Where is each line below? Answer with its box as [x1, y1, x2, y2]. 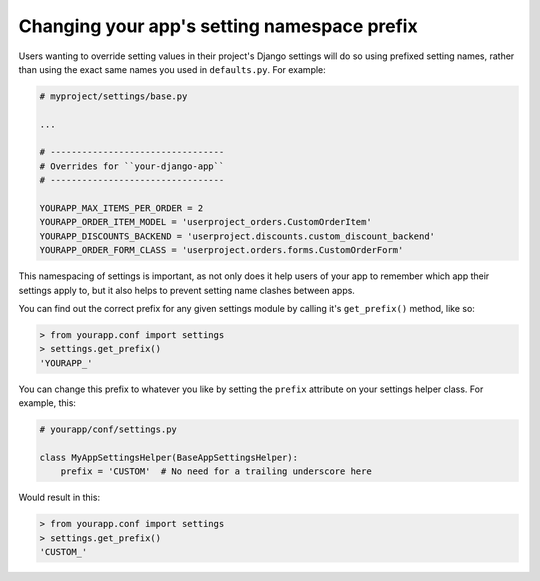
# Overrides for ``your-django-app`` [39, 160, 225, 172]
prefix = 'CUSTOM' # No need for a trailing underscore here [60, 466, 372, 477]
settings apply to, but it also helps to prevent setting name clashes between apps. [18, 284, 355, 296]
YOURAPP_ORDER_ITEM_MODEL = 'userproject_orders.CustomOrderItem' [39, 216, 372, 228]
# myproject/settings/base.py [39, 90, 188, 102]
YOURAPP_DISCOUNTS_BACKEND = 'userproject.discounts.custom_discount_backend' [39, 230, 435, 242]
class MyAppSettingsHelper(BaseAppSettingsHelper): [39, 451, 299, 463]
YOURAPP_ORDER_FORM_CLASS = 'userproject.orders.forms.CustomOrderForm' [39, 245, 404, 256]
